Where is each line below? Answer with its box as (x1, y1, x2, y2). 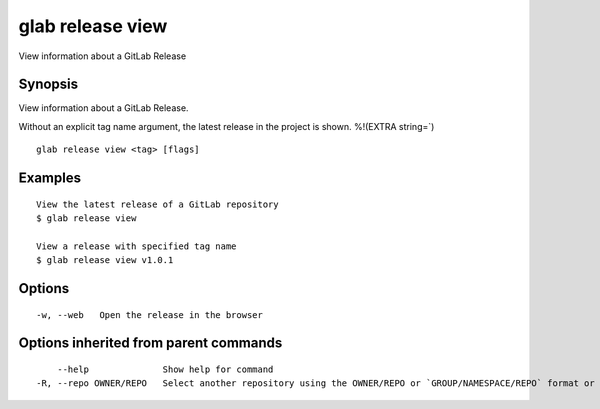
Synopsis (18, 76, 79, 93)
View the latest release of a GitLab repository (36, 198, 279, 210)
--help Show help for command (56, 364, 274, 375)
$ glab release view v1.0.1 (36, 255, 174, 266)
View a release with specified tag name (36, 240, 237, 252)
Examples (18, 170, 82, 187)
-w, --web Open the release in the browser (36, 309, 264, 320)
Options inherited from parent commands (18, 335, 283, 352)
